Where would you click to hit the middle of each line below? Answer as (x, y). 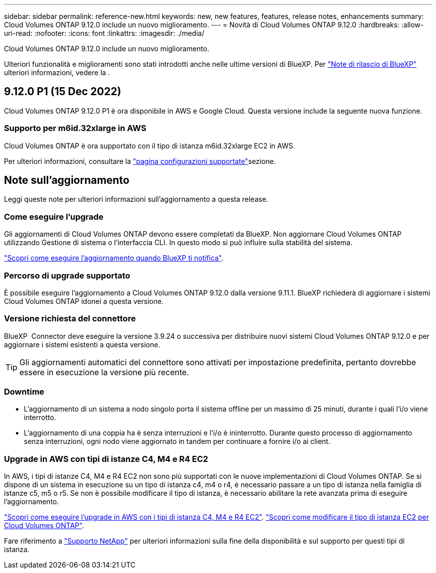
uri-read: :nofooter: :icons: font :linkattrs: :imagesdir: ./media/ (104, 33)
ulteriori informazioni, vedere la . (57, 72)
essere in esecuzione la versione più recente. (104, 372)
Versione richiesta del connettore (70, 319)
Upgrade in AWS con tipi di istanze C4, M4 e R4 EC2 (106, 459)
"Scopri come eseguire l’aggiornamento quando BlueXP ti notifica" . (114, 258)
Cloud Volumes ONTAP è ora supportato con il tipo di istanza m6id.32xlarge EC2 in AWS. (150, 145)
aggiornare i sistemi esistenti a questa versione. (82, 344)
